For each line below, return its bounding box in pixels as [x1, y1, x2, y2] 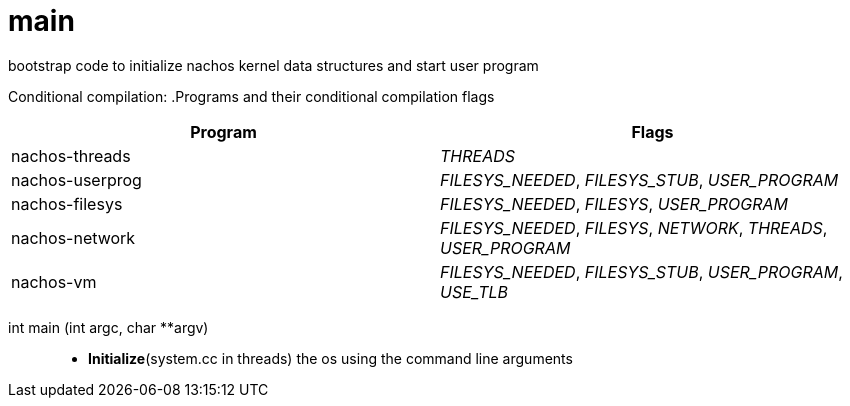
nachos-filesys [11, 193, 123, 214]
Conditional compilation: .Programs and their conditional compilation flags [8, 87, 495, 105]
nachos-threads [11, 145, 131, 166]
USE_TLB [440, 281, 509, 302]
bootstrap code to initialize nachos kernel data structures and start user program [8, 56, 539, 74]
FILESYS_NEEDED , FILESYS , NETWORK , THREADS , [440, 217, 828, 238]
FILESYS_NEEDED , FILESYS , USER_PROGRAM [440, 193, 788, 214]
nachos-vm [11, 271, 97, 292]
